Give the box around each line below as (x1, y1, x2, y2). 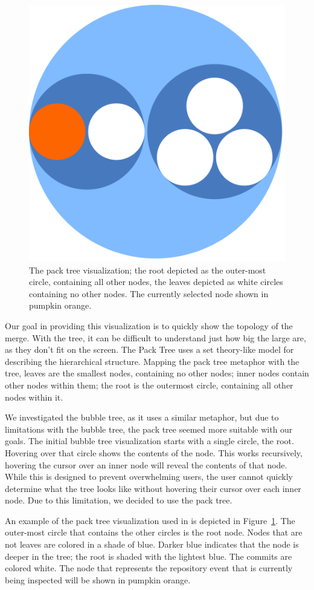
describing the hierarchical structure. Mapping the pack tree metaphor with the (5, 355, 300, 367)
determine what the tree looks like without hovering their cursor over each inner (5, 482, 301, 494)
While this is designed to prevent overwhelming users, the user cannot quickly (5, 470, 293, 483)
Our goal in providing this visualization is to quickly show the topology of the (5, 319, 293, 332)
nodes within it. (5, 390, 63, 403)
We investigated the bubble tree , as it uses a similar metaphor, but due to (5, 411, 279, 424)
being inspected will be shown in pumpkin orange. (5, 573, 191, 586)
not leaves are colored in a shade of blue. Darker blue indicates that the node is (5, 538, 299, 551)
